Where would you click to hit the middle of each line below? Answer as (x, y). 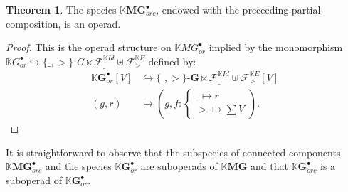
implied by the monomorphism (276, 47)
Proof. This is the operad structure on (89, 47)
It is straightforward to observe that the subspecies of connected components (173, 152)
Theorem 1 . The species (61, 9)
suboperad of (34, 180)
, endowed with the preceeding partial (238, 9)
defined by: (172, 61)
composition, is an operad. (63, 23)
